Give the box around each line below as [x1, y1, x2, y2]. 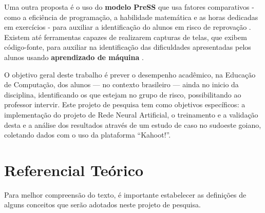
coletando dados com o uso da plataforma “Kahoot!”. [4, 129, 171, 140]
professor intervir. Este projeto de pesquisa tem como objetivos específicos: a [4, 99, 245, 110]
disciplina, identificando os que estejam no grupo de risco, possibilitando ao [4, 89, 241, 100]
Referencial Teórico [4, 159, 144, 180]
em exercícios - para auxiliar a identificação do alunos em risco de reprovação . [4, 22, 251, 32]
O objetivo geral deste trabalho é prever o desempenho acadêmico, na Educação [4, 69, 256, 80]
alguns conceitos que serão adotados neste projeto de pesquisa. [4, 199, 201, 210]
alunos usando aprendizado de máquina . [4, 51, 144, 62]
